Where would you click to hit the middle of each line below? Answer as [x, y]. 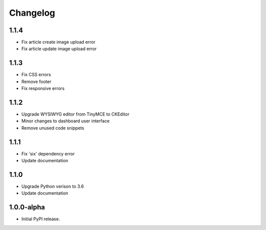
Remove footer [36, 82]
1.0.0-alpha [27, 207]
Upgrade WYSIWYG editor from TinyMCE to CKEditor [76, 114]
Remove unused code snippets [53, 128]
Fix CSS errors [36, 75]
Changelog [32, 13]
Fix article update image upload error [59, 49]
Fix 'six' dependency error [48, 154]
